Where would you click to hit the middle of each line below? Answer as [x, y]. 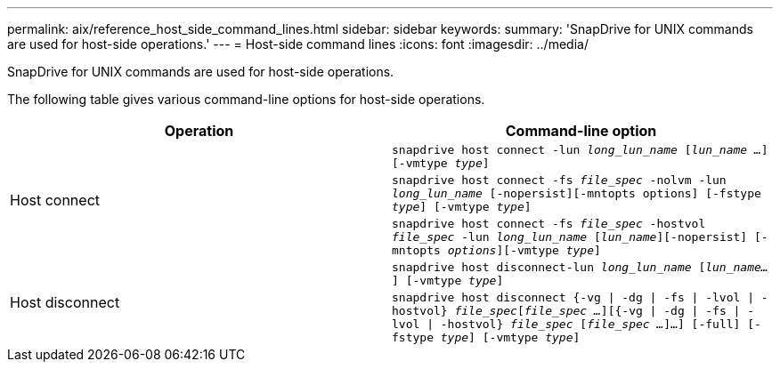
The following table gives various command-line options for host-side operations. [246, 99]
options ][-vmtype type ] [524, 250]
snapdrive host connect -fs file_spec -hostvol [549, 224]
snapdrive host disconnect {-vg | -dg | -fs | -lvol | [573, 297]
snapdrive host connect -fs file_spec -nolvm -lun [559, 180]
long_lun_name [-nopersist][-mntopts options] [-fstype [577, 193]
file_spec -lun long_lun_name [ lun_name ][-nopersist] [570, 237]
